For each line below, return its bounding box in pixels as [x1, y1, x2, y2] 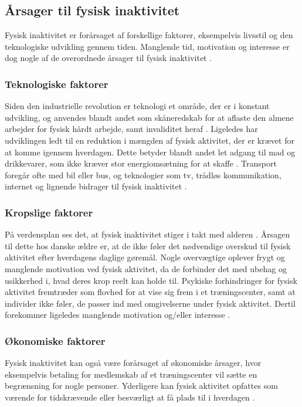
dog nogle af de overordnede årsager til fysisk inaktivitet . [5, 52, 212, 64]
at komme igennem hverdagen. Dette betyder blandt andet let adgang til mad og [5, 145, 296, 158]
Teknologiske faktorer [5, 76, 108, 91]
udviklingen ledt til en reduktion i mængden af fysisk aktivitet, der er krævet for [5, 134, 294, 146]
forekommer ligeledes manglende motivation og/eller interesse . [5, 308, 230, 321]
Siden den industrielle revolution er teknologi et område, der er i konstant [5, 100, 270, 112]
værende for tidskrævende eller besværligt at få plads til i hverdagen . [5, 391, 255, 403]
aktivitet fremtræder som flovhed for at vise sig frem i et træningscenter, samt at [5, 286, 296, 298]
